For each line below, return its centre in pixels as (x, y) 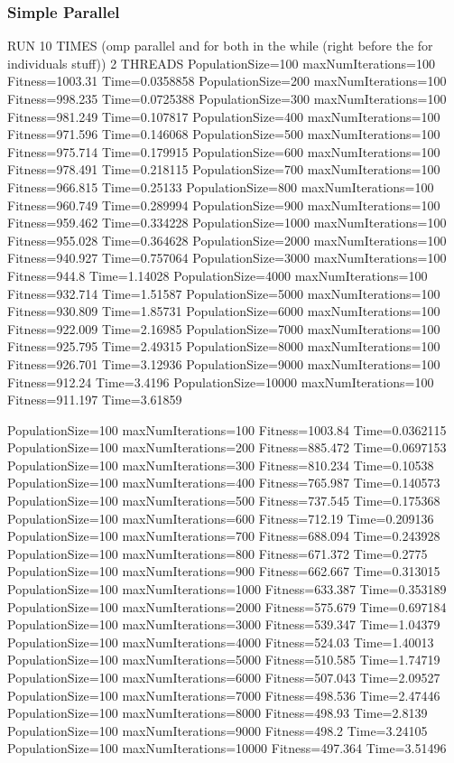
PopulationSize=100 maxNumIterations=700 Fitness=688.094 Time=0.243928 (224, 536)
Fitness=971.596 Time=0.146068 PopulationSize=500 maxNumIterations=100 (224, 134)
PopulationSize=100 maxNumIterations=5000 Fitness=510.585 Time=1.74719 (224, 660)
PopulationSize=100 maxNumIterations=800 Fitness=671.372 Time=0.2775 (218, 553)
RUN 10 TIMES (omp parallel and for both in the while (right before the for (220, 46)
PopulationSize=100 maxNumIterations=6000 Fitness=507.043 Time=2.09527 (224, 677)
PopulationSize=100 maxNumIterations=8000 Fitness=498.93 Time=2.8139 (218, 713)
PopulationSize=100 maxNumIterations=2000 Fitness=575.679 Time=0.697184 (227, 606)
